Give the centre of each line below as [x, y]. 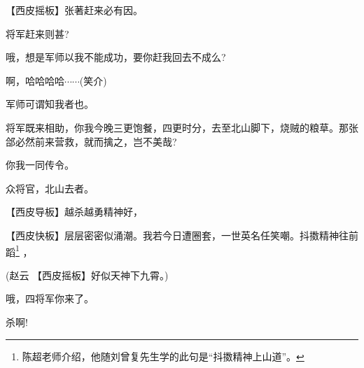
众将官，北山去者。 [50, 188]
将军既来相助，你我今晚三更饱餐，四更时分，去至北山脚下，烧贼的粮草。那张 [182, 127]
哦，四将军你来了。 [50, 298]
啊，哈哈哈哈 [35, 80]
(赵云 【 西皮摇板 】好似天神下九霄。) [87, 275]
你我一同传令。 [40, 165]
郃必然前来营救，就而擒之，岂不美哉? [91, 141]
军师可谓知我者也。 [50, 104]
